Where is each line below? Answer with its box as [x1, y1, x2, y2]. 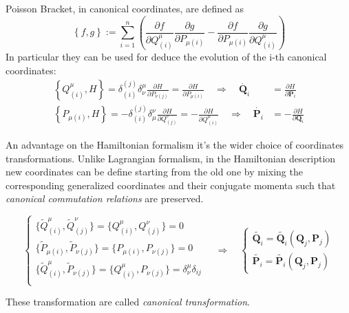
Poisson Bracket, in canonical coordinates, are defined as [6, 1, 244, 15]
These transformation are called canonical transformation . [6, 294, 250, 309]
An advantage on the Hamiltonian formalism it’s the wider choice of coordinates [6, 137, 344, 151]
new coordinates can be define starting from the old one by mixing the [6, 164, 303, 179]
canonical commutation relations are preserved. [6, 191, 204, 206]
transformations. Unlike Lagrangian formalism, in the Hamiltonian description [6, 151, 336, 165]
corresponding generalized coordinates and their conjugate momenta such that [6, 177, 336, 192]
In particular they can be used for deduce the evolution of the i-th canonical [6, 50, 327, 63]
